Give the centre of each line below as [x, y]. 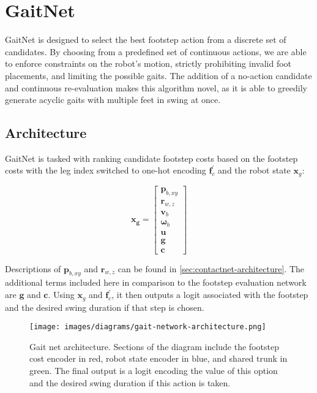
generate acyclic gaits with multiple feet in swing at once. [113, 100]
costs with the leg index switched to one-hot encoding [106, 170]
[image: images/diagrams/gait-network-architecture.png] [148, 327]
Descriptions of [33, 268]
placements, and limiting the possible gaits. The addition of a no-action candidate [158, 75]
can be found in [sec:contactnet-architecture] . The [211, 268]
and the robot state [254, 170]
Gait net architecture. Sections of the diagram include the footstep [154, 346]
